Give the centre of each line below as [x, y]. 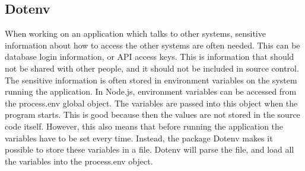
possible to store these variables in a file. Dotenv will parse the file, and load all [150, 149]
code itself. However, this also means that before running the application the [144, 126]
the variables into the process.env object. [79, 161]
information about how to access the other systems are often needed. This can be [152, 45]
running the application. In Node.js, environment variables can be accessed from [151, 91]
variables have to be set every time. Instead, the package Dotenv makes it [139, 138]
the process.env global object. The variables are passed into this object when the [151, 103]
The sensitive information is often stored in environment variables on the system [151, 80]
